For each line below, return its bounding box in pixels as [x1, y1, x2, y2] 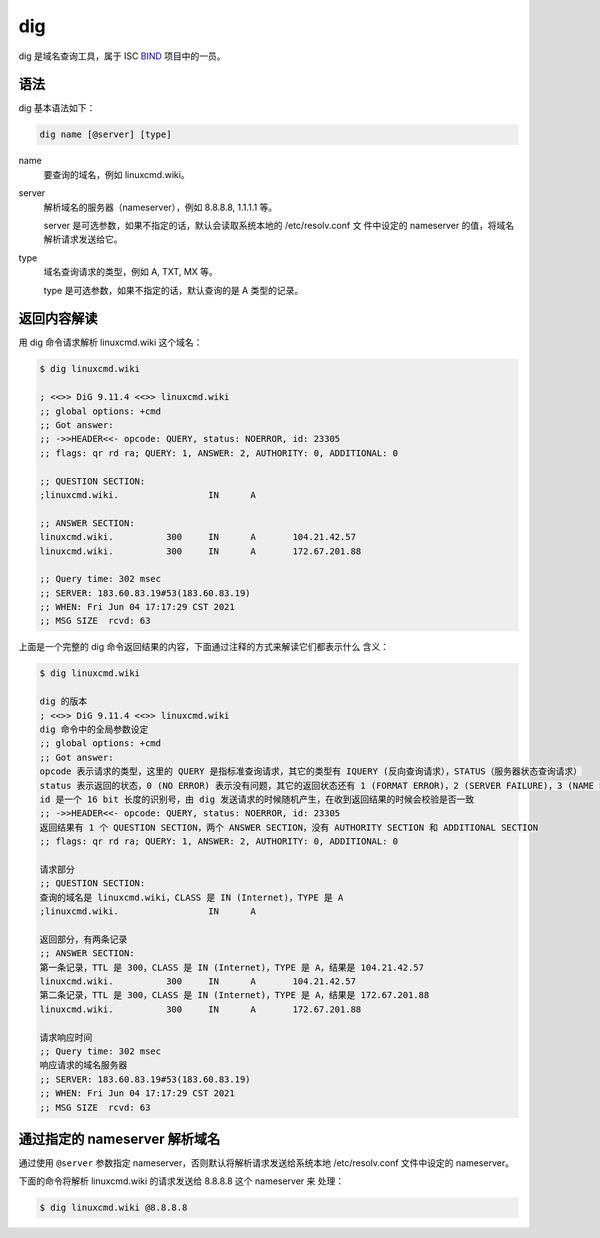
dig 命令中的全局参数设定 [39, 724, 149, 735]
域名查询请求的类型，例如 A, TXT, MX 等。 [43, 266, 219, 278]
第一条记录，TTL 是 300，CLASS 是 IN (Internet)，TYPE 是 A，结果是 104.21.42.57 [39, 961, 425, 973]
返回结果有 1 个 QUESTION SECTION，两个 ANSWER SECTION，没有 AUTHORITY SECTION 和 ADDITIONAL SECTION [39, 821, 539, 833]
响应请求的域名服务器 [39, 1060, 128, 1071]
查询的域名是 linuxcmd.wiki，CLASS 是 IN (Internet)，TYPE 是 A [39, 891, 344, 903]
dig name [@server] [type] [39, 129, 172, 140]
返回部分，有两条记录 [39, 933, 128, 945]
